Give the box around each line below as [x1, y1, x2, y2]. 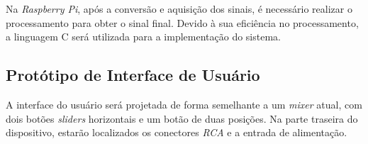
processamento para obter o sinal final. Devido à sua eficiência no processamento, [6, 15, 359, 30]
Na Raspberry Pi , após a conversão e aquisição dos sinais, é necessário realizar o [6, 1, 352, 16]
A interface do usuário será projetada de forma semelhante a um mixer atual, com [6, 96, 362, 111]
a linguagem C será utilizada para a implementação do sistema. [6, 29, 281, 44]
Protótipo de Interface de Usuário [6, 64, 260, 86]
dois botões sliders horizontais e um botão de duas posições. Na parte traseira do [6, 111, 358, 126]
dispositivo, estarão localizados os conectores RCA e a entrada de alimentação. [6, 125, 347, 140]
